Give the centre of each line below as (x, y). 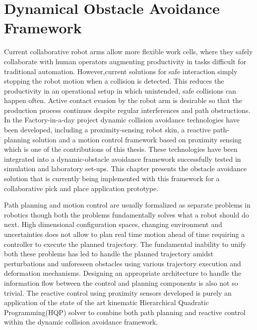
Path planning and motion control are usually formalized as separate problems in (127, 205)
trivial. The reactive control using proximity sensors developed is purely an (118, 292)
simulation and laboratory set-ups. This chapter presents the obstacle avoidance (126, 168)
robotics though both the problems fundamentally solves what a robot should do (127, 214)
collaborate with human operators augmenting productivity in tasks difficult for (125, 61)
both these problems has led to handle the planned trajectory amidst (109, 254)
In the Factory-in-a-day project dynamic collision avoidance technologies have (122, 120)
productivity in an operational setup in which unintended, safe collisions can (120, 90)
